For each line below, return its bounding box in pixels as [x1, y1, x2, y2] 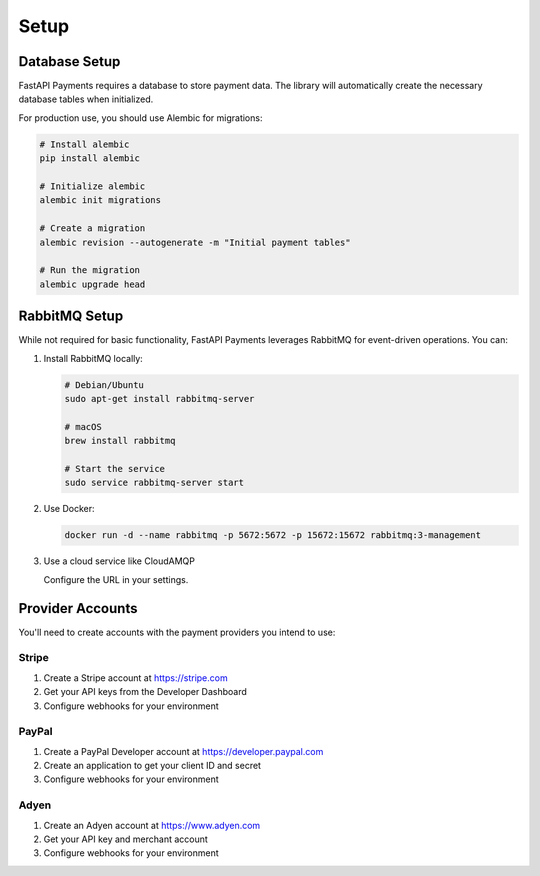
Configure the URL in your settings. [43, 573, 189, 585]
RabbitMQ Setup [18, 308, 124, 325]
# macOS [64, 421, 102, 432]
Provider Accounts [18, 600, 138, 617]
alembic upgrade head [39, 278, 146, 290]
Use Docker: [43, 503, 95, 515]
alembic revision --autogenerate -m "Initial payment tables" [39, 236, 351, 248]
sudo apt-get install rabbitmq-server [64, 393, 255, 404]
